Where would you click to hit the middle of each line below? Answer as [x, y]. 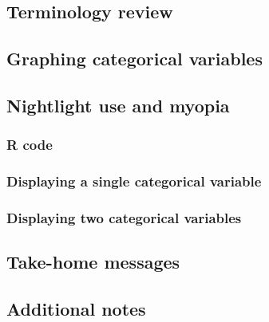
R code [30, 145]
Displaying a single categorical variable [134, 181]
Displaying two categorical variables [124, 217]
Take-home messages [93, 262]
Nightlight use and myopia [118, 105]
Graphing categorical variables [134, 59]
